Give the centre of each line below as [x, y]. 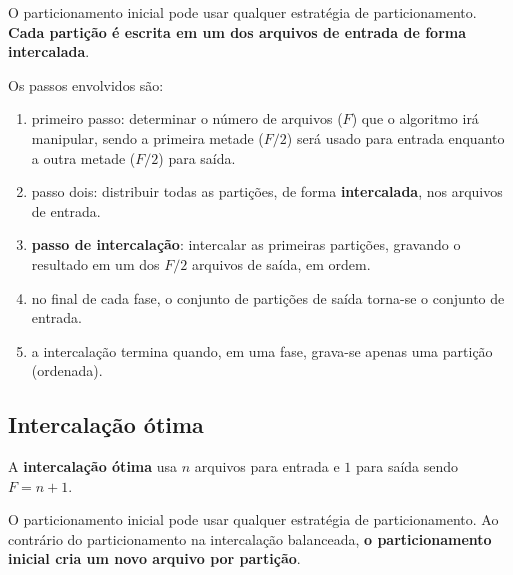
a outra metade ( [83, 157]
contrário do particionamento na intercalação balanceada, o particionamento [250, 538]
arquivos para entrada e [267, 466]
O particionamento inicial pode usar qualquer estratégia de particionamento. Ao [253, 519]
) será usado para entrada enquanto [395, 137]
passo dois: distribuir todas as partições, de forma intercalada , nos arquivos [267, 191]
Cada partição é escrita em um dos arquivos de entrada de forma [237, 31]
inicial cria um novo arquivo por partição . [154, 558]
